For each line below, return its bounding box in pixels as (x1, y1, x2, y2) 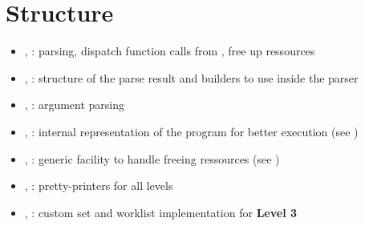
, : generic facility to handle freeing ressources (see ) (24, 150, 280, 167)
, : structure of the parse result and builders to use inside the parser (24, 69, 359, 86)
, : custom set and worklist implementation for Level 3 (24, 204, 298, 220)
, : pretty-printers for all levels (24, 177, 173, 194)
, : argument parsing (24, 96, 125, 113)
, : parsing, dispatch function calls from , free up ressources (24, 42, 315, 59)
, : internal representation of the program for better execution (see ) (24, 123, 359, 139)
